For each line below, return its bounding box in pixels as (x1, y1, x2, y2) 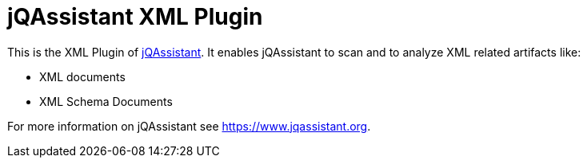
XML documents (39, 69, 126, 84)
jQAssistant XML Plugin (7, 3, 263, 30)
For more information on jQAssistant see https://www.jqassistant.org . (7, 119, 371, 133)
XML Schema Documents (39, 94, 173, 108)
